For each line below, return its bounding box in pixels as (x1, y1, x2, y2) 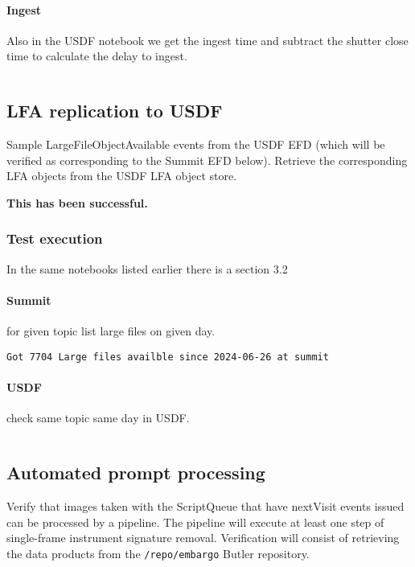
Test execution (6, 228, 103, 249)
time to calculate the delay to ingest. (6, 47, 187, 64)
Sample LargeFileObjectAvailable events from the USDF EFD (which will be (6, 136, 385, 153)
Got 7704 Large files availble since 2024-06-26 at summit (6, 351, 329, 363)
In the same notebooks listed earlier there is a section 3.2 (6, 260, 288, 277)
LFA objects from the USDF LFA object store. (6, 167, 237, 184)
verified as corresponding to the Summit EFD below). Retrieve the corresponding (6, 151, 408, 168)
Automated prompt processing (6, 460, 265, 485)
